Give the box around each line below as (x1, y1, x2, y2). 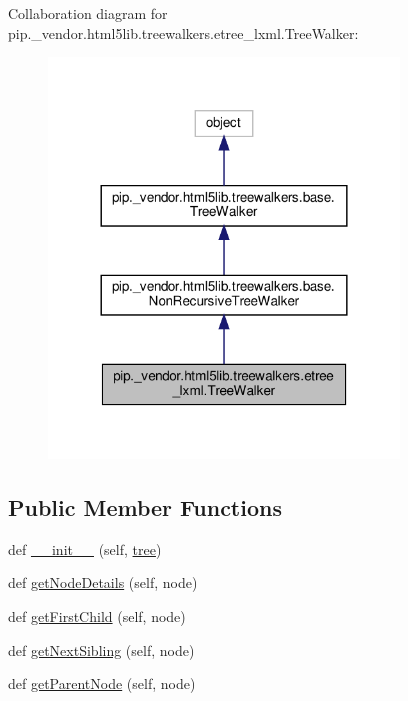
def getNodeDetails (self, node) (8, 572, 198, 593)
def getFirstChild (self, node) (8, 606, 186, 627)
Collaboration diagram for (8, 3, 168, 23)
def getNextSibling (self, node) (8, 639, 195, 660)
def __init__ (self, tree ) (8, 538, 162, 559)
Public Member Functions (8, 492, 282, 523)
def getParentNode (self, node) (8, 673, 196, 694)
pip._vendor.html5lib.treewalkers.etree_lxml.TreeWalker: (8, 22, 359, 43)
